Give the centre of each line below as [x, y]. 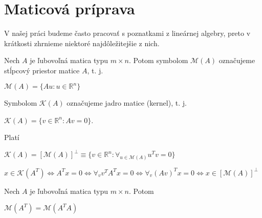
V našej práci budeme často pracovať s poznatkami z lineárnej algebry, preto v [127, 33]
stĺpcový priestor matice [42, 70]
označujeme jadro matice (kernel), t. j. [127, 103]
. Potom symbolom [158, 60]
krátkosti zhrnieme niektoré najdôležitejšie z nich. [82, 43]
